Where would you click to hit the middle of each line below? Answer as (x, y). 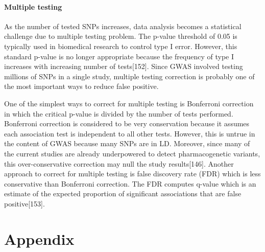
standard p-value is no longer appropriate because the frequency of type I (119, 56)
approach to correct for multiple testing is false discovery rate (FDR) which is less (132, 174)
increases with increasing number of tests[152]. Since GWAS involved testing (124, 66)
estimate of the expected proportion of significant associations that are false (123, 193)
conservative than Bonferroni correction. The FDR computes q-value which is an (130, 183)
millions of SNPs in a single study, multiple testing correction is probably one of (129, 76)
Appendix (39, 238)
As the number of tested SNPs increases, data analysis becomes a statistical (123, 26)
